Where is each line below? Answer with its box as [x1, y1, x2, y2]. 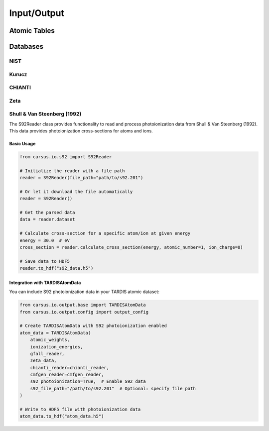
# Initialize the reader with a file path [19, 168, 125, 174]
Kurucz [9, 71, 27, 78]
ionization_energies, [30, 344, 83, 349]
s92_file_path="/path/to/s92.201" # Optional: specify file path [30, 386, 196, 391]
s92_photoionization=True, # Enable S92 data [30, 379, 146, 384]
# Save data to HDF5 [19, 258, 70, 264]
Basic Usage [9, 140, 36, 146]
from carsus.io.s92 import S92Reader [19, 154, 112, 159]
